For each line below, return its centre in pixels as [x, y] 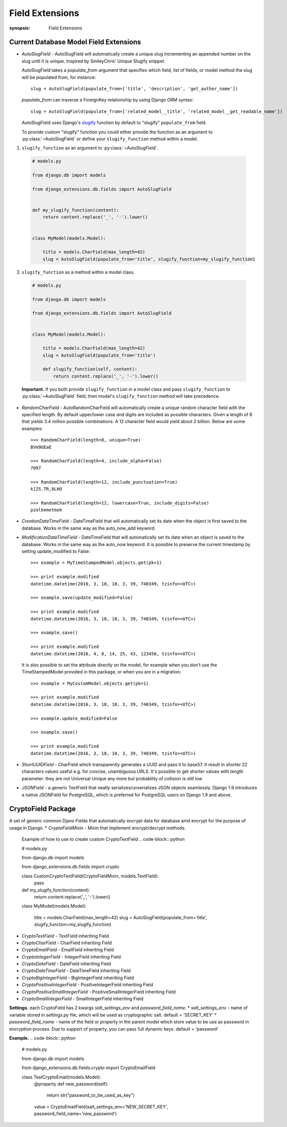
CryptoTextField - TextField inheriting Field [65, 936]
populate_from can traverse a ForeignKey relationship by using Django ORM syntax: [108, 100]
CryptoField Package [43, 809]
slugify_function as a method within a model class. [78, 272]
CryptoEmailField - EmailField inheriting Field [68, 950]
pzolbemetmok [46, 510]
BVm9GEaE [41, 447]
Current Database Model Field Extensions [75, 42]
